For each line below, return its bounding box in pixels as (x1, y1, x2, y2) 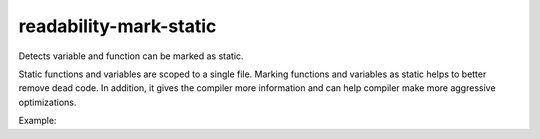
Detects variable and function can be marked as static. (18, 50, 244, 62)
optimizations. (18, 96, 77, 108)
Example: (18, 115, 57, 127)
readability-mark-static (18, 15, 217, 37)
